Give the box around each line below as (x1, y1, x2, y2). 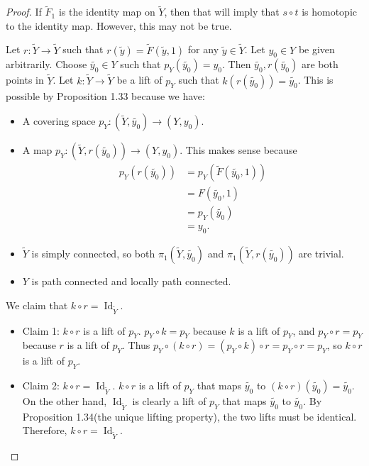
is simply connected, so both (31, 246, 155, 261)
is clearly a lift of (132, 394, 206, 409)
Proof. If (6, 4, 42, 19)
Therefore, (22, 423, 67, 438)
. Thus (121, 338, 150, 353)
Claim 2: (22, 378, 60, 393)
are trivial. (298, 246, 344, 261)
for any (187, 42, 219, 57)
